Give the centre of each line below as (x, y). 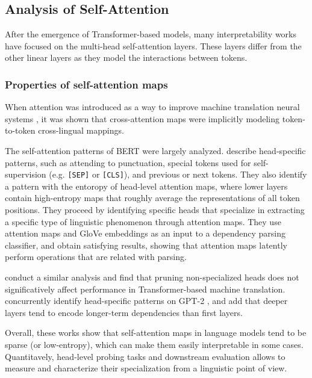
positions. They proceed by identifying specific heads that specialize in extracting (155, 210)
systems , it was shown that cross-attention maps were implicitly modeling (142, 118)
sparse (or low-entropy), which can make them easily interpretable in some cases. (154, 344)
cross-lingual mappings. (81, 130)
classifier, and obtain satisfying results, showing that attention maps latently (146, 245)
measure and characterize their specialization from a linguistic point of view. (146, 368)
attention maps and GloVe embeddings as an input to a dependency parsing (145, 233)
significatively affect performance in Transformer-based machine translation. (145, 289)
